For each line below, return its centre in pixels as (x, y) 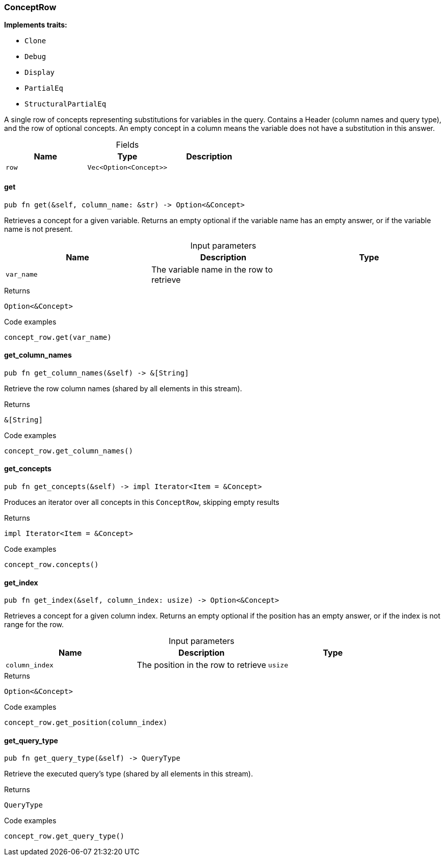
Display (40, 73)
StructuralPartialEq (66, 104)
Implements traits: (36, 25)
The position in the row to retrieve (202, 665)
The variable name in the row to (212, 269)
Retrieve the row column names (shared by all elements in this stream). (123, 388)
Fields (127, 145)
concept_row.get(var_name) (58, 337)
